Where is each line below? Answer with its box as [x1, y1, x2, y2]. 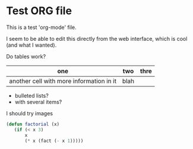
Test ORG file [6, 4, 72, 18]
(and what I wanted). [6, 41, 57, 48]
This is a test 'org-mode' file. [6, 24, 77, 31]
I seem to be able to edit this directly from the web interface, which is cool [6, 35, 188, 42]
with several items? [14, 98, 62, 105]
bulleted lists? [14, 92, 49, 99]
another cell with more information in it [9, 77, 117, 85]
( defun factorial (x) [6, 121, 60, 127]
